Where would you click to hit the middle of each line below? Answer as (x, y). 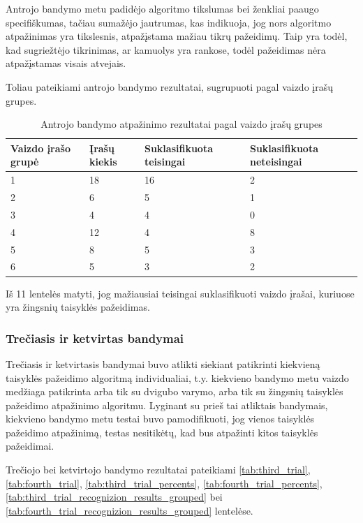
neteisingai (276, 162)
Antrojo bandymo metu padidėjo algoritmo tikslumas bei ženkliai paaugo (162, 8)
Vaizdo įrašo (40, 148)
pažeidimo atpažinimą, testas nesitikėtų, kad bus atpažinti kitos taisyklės (162, 432)
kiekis (103, 162)
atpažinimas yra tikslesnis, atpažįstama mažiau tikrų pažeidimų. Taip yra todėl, (177, 36)
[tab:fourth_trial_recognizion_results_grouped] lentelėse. (129, 510)
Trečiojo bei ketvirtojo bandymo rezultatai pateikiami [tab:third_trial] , (158, 470)
